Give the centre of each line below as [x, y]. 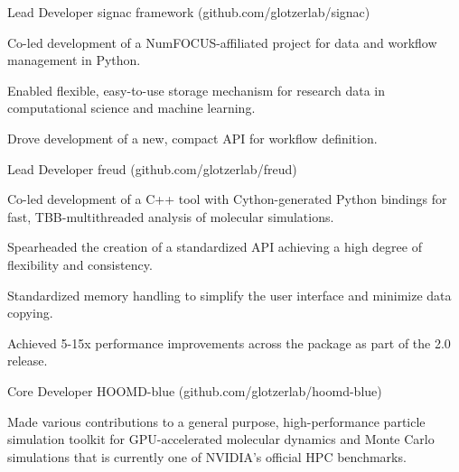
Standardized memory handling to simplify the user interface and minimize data [229, 295]
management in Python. [74, 60]
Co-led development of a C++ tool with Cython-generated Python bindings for [227, 199]
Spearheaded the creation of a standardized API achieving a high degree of [215, 247]
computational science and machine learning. [131, 108]
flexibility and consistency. [80, 264]
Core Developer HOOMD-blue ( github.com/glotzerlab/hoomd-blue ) [195, 390]
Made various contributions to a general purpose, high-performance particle [216, 421]
